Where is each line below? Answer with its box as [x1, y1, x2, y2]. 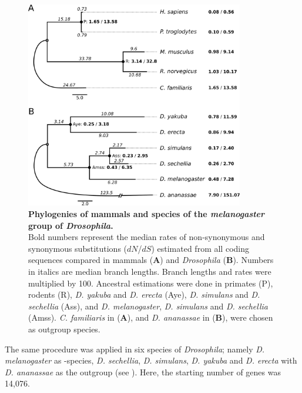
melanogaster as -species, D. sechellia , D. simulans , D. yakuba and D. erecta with [5, 354, 297, 367]
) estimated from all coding [151, 242, 249, 254]
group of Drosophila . [28, 219, 113, 231]
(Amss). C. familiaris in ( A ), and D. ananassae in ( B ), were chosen [28, 311, 273, 324]
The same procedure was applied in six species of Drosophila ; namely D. [5, 342, 265, 355]
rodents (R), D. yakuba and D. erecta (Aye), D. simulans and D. [28, 288, 260, 301]
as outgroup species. [28, 322, 100, 335]
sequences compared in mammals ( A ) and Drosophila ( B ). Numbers [28, 254, 274, 266]
